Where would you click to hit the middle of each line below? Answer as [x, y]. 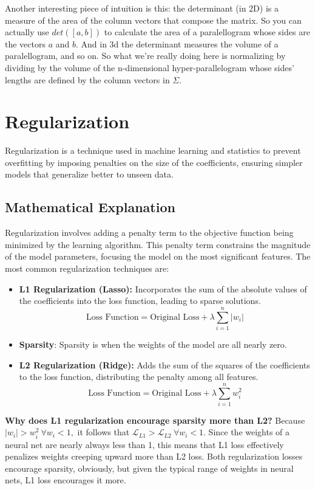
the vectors [25, 43]
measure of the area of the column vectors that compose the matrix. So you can [153, 20]
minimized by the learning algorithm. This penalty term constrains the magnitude [158, 244]
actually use [27, 32]
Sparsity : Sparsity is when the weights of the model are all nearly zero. [153, 344]
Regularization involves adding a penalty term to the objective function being [149, 233]
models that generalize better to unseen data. [89, 174]
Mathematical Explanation [90, 207]
